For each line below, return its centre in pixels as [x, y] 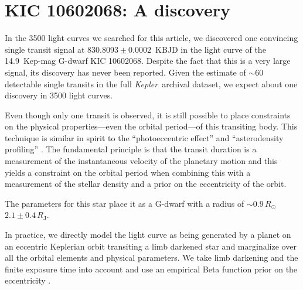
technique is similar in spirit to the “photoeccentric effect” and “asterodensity [144, 137]
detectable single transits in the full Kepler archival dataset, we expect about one [151, 83]
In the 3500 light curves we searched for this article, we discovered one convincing [151, 38]
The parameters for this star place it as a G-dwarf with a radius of [125, 203]
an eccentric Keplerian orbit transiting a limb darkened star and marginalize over [151, 246]
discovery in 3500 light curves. [59, 95]
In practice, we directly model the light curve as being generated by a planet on [148, 235]
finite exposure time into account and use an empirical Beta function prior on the [151, 269]
